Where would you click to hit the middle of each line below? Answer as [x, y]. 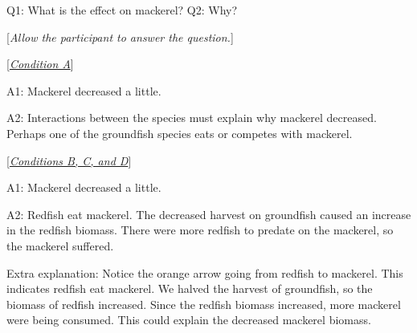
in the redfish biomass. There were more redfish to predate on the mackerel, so [200, 230]
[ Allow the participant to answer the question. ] [120, 37]
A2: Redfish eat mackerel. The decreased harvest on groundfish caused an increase [209, 214]
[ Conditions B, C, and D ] [69, 160]
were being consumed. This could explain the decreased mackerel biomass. [189, 320]
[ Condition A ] [40, 64]
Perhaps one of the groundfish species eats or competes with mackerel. [180, 133]
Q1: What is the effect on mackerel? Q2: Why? [122, 10]
